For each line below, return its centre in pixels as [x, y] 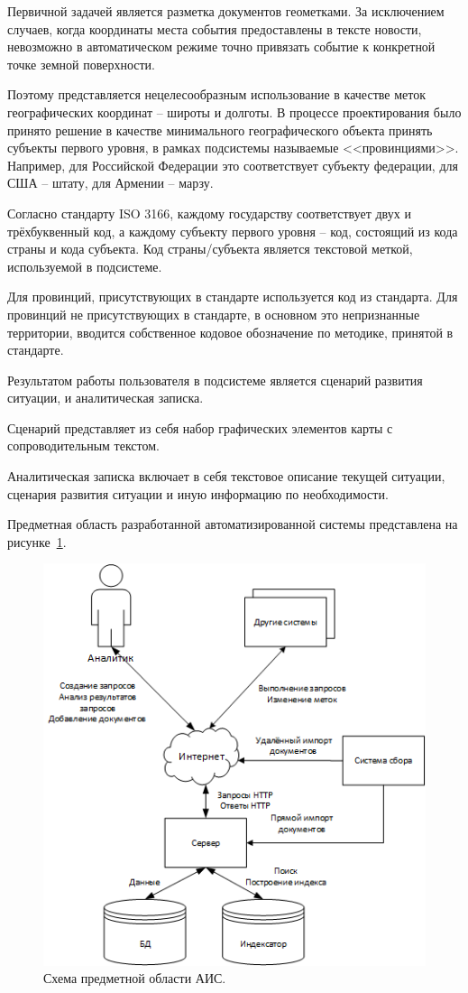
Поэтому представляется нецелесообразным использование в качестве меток [216, 94]
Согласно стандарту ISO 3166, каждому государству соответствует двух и [209, 213]
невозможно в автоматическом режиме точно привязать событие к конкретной [221, 46]
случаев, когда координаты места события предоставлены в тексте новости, [215, 28]
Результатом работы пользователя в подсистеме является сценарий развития [215, 380]
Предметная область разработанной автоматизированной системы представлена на [233, 524]
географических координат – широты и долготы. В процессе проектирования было [234, 111]
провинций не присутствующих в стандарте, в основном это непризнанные [214, 314]
